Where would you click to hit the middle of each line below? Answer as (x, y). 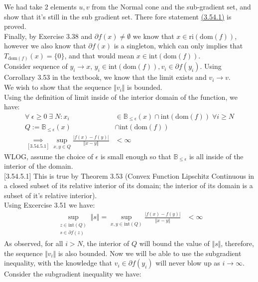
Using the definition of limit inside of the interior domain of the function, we (121, 97)
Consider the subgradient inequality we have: (73, 274)
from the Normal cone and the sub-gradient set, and (171, 6)
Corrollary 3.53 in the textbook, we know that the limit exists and (105, 77)
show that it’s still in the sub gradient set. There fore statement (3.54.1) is (118, 16)
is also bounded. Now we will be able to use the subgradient (150, 253)
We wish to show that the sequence (58, 87)
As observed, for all (34, 243)
